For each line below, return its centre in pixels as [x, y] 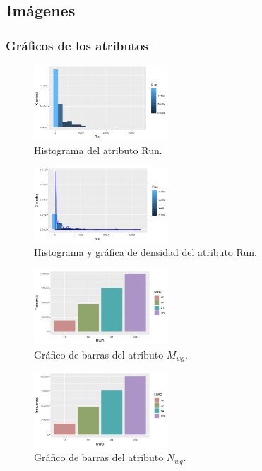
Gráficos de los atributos [77, 45]
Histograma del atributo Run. [98, 150]
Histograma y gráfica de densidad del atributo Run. [145, 252]
